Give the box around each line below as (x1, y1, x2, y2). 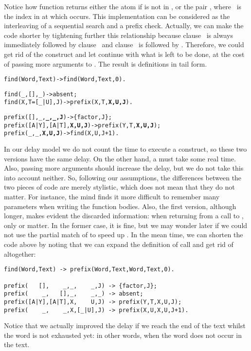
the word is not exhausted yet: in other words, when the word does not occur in (4, 330, 242, 340)
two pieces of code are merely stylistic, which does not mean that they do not (4, 182, 235, 192)
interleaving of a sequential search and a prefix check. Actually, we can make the (4, 20, 244, 31)
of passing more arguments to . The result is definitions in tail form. (4, 58, 207, 69)
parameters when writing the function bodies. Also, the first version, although (4, 201, 236, 211)
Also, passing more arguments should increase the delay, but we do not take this (4, 163, 244, 173)
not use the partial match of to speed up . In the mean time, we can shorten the (4, 229, 243, 240)
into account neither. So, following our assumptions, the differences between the (4, 172, 242, 182)
